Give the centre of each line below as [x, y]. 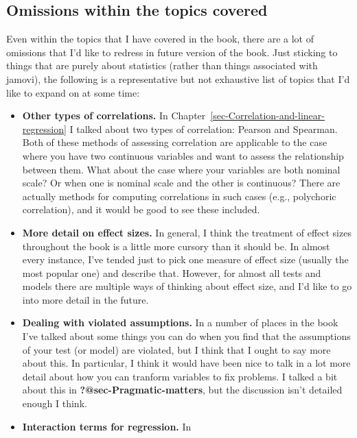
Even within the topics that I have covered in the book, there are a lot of [160, 39]
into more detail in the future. [85, 299]
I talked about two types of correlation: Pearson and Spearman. [204, 129]
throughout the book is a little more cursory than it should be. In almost [176, 246]
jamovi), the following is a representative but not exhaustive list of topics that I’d [178, 78]
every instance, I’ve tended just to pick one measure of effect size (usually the [185, 259]
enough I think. [55, 403]
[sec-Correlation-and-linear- [267, 115]
